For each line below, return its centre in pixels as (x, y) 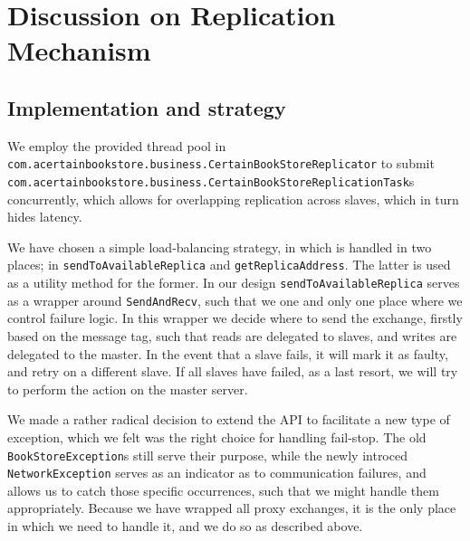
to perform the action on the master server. (128, 389)
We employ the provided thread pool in (117, 145)
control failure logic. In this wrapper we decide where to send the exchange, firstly (235, 318)
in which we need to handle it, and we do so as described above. (185, 526)
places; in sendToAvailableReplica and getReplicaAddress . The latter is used (229, 265)
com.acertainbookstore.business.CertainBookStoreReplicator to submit (221, 163)
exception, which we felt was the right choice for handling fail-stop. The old (217, 437)
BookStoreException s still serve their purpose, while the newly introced (207, 455)
